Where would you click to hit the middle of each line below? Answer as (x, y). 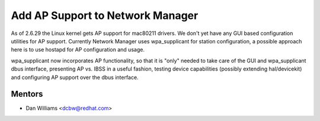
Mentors (27, 94)
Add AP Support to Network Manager (105, 15)
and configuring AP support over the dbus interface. (75, 77)
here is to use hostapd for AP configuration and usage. (78, 50)
